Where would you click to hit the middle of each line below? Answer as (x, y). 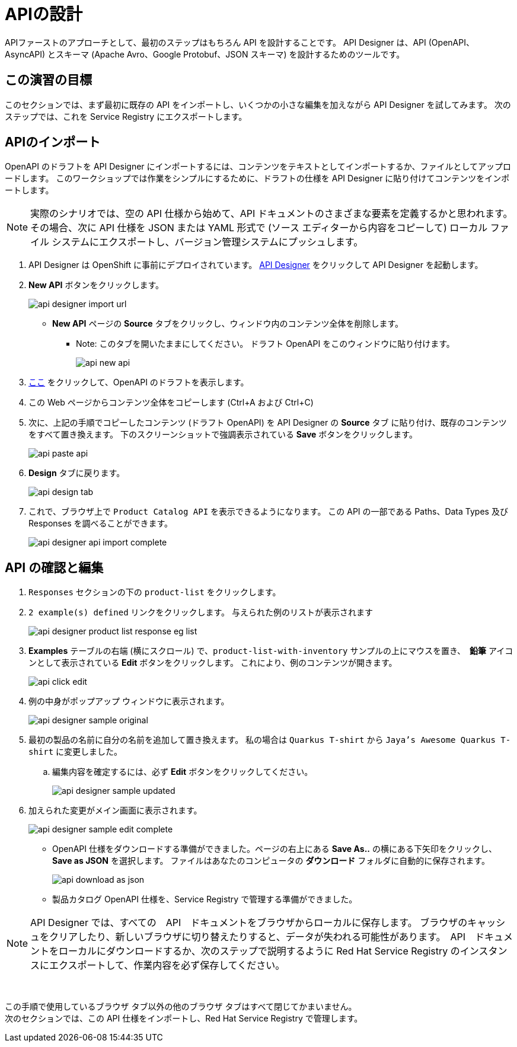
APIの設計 (44, 14)
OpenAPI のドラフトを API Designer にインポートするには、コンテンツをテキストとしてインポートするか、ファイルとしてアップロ (258, 167)
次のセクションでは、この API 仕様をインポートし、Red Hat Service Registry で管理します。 (184, 1019)
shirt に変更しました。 (76, 752)
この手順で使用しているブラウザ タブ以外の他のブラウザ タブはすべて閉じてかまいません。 (181, 1007)
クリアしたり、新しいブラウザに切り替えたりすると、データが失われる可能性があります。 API (257, 937)
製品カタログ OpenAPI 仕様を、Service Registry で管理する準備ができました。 (205, 899)
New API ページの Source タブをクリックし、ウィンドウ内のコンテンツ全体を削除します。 (228, 324)
